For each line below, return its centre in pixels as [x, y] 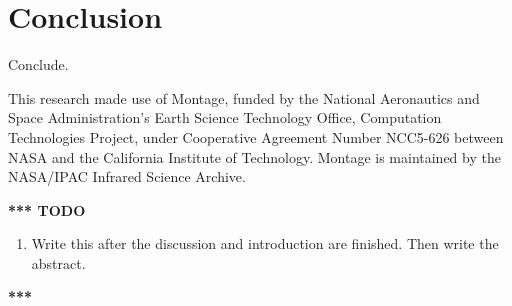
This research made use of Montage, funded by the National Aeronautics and [244, 97]
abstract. [58, 262]
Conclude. [38, 64]
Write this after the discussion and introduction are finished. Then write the [265, 243]
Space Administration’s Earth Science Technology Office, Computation [225, 117]
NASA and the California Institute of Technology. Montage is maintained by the [254, 156]
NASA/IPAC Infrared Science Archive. [127, 176]
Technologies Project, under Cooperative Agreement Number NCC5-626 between [256, 136]
